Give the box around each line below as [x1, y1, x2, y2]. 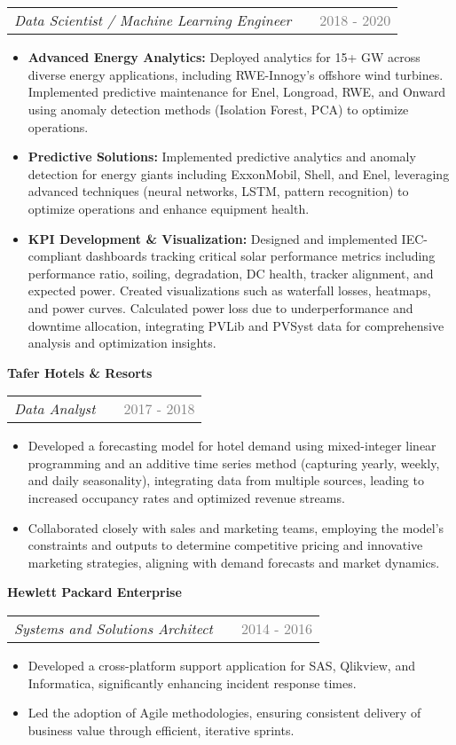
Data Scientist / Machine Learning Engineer [14, 10, 292, 31]
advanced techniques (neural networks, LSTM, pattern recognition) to [28, 182, 409, 200]
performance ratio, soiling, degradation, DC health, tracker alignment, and [28, 263, 434, 282]
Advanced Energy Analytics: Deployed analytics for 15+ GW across [28, 48, 421, 67]
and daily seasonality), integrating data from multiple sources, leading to [28, 471, 424, 490]
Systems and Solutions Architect [14, 618, 213, 639]
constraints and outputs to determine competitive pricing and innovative [28, 536, 423, 554]
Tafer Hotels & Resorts [7, 363, 153, 381]
